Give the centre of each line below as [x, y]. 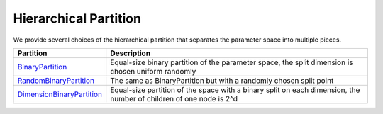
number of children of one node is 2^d [174, 98]
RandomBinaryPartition [56, 80]
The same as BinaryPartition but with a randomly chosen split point [222, 80]
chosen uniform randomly [153, 71]
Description [131, 53]
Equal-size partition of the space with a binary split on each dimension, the [235, 90]
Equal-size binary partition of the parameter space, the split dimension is [232, 62]
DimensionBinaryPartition [60, 94]
